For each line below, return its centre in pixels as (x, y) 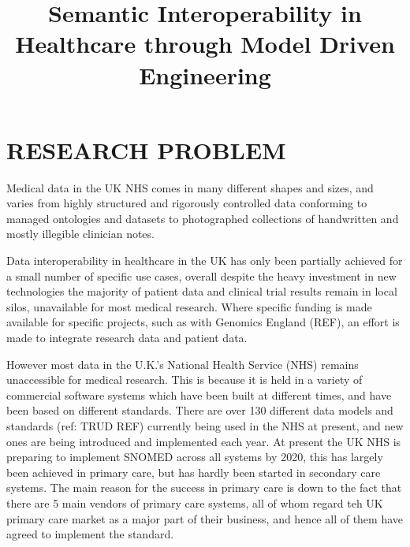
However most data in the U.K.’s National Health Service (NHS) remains (183, 364)
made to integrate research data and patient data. (127, 338)
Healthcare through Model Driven (205, 44)
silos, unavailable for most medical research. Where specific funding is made (189, 306)
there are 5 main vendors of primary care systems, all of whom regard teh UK (195, 502)
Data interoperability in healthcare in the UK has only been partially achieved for (205, 260)
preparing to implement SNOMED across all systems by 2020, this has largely (195, 457)
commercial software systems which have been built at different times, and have (199, 394)
